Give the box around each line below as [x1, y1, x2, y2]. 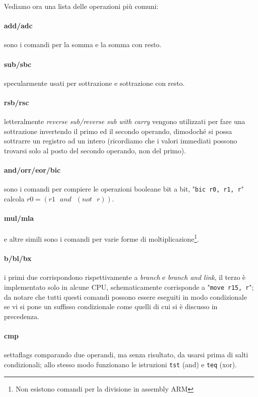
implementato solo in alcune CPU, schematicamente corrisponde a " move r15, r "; [4, 282, 254, 292]
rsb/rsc [4, 97, 29, 107]
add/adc [4, 20, 33, 31]
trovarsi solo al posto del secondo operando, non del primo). [4, 145, 186, 155]
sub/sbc [4, 59, 32, 69]
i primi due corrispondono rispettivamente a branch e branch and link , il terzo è [4, 272, 246, 282]
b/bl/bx [4, 253, 32, 264]
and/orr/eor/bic [4, 165, 61, 175]
